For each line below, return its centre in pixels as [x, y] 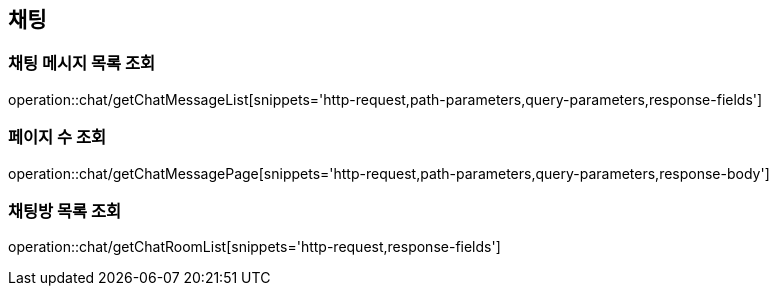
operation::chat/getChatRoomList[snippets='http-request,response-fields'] [254, 247]
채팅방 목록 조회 [65, 210]
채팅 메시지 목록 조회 [82, 63]
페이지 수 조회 [57, 137]
